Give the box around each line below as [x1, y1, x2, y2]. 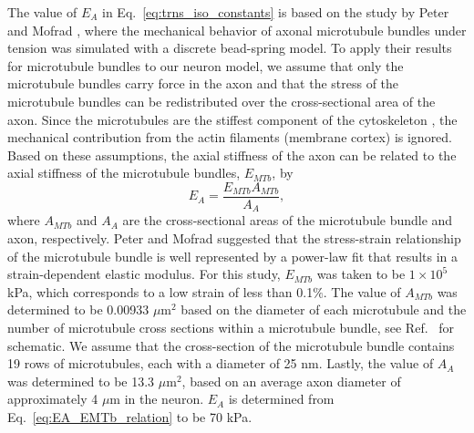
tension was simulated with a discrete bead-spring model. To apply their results [7, 38, 452, 57]
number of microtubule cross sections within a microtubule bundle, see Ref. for [7, 318, 455, 337]
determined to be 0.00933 [7, 300, 149, 319]
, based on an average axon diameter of [181, 371, 401, 390]
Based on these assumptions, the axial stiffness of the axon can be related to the [7, 145, 457, 164]
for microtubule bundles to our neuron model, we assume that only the [7, 56, 404, 75]
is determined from [228, 389, 335, 408]
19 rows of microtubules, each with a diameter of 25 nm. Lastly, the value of [7, 354, 434, 373]
